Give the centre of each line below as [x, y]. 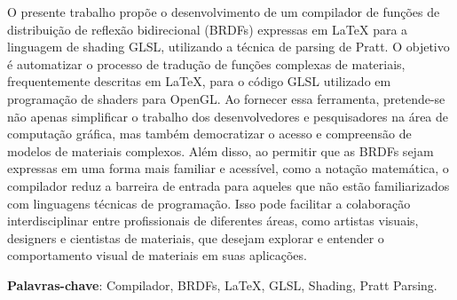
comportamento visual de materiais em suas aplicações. [157, 255]
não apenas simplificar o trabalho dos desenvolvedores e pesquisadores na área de [228, 116]
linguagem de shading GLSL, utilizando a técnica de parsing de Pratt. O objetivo [228, 47]
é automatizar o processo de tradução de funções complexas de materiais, [206, 63]
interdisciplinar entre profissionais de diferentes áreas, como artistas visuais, [213, 221]
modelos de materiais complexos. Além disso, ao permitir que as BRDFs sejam [221, 150]
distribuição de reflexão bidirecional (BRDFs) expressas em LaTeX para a [208, 29]
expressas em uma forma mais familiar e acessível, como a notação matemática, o [228, 168]
